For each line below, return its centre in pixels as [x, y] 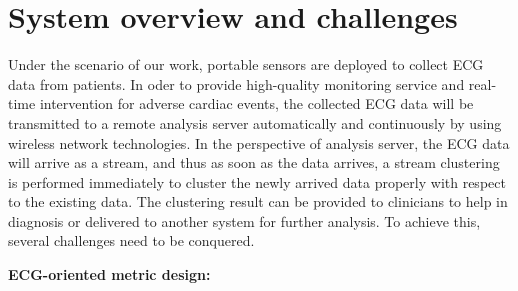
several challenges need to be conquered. [131, 240]
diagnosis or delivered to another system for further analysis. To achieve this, [244, 220]
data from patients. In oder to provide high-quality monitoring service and [236, 83]
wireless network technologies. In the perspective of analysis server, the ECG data [259, 142]
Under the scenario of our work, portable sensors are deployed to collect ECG [246, 64]
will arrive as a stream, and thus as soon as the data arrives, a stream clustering [254, 162]
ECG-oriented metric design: [109, 274]
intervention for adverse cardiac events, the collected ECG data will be [256, 103]
